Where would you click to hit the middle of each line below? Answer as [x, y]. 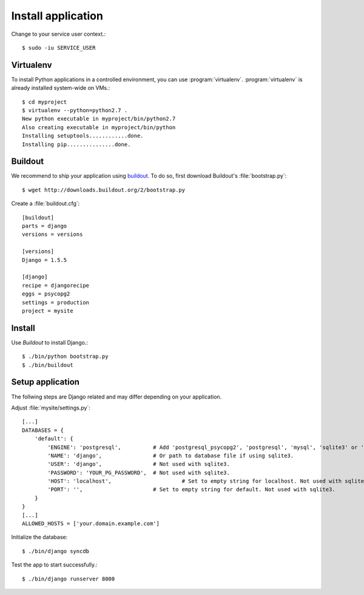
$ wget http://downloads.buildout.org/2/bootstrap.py [103, 190]
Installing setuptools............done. [83, 136]
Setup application [45, 382]
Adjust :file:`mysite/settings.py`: [51, 408]
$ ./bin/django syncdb [56, 551]
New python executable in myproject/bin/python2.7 [99, 119]
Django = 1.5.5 [45, 260]
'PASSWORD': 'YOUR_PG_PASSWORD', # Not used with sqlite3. [139, 472]
